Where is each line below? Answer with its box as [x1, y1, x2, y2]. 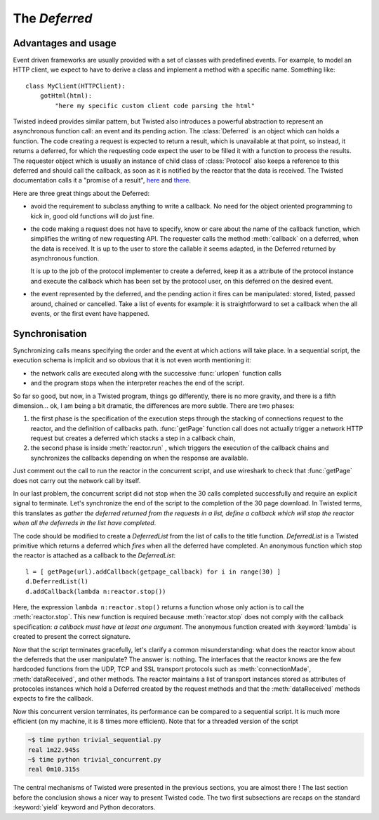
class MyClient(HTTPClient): [25, 81, 126, 90]
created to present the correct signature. [13, 633, 131, 641]
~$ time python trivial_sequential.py [27, 736, 161, 744]
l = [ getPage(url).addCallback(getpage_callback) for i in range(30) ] [25, 567, 281, 576]
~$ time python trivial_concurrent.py [27, 755, 161, 763]
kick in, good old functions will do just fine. [30, 211, 154, 220]
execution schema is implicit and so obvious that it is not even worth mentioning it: [13, 356, 252, 364]
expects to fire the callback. [13, 694, 94, 703]
